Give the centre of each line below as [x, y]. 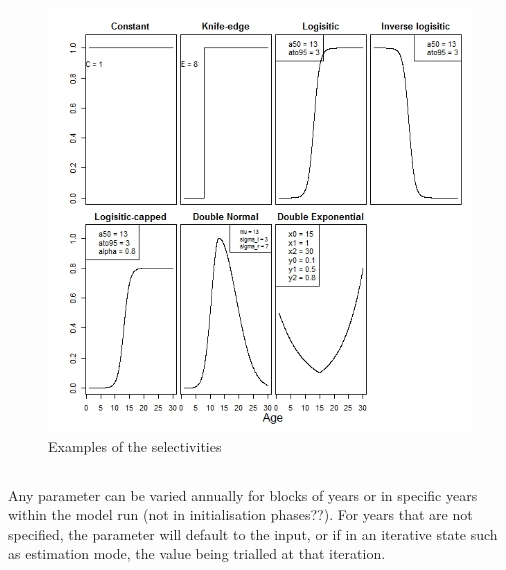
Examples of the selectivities [135, 445]
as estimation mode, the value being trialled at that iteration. [197, 553]
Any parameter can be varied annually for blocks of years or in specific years [243, 494]
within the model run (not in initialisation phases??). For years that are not [240, 514]
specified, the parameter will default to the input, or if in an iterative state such [253, 533]
